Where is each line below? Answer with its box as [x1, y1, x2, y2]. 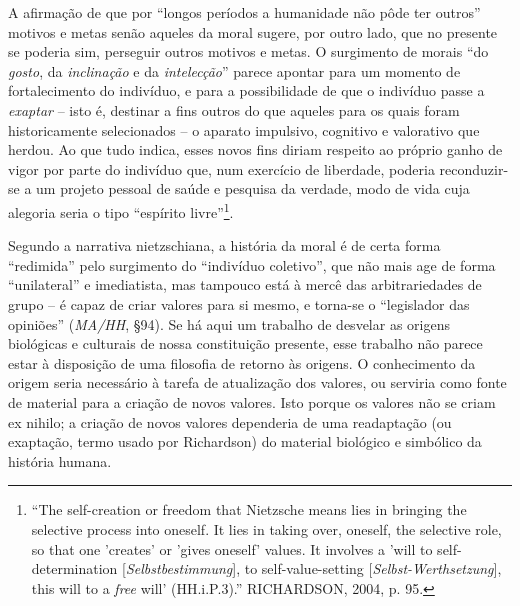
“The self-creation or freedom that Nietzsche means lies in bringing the [31, 499, 467, 520]
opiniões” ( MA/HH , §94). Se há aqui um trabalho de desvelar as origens [8, 313, 450, 334]
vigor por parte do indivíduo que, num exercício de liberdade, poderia [8, 158, 435, 179]
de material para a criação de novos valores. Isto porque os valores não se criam [8, 391, 496, 412]
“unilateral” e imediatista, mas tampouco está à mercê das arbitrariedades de [8, 274, 482, 295]
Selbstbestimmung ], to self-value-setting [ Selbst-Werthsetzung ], [125, 558, 502, 579]
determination [31, 558, 118, 579]
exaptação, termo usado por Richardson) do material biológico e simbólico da [8, 431, 482, 452]
